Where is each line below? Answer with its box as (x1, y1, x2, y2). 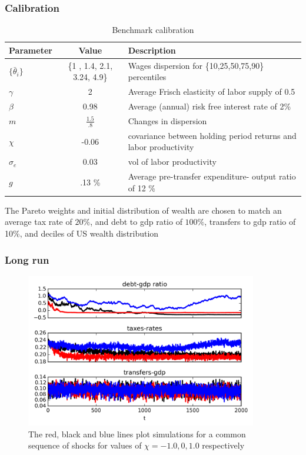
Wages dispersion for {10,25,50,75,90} (128, 59, 264, 71)
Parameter (9, 44, 52, 56)
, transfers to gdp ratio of (204, 215, 296, 228)
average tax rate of (5, 215, 72, 228)
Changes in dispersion (128, 114, 207, 127)
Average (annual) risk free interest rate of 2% (128, 99, 291, 112)
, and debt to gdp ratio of (90, 215, 182, 228)
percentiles (128, 71, 167, 83)
